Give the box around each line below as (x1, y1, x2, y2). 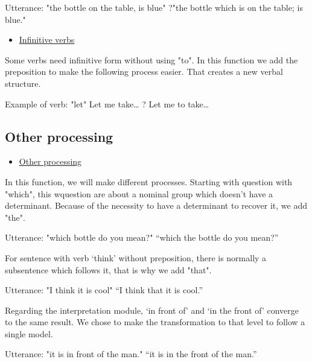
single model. (5, 327, 53, 340)
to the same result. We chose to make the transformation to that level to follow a (5, 316, 305, 328)
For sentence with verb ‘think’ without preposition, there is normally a (5, 251, 267, 264)
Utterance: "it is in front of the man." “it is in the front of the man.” (5, 348, 257, 360)
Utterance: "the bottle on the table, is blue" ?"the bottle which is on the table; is (5, 1, 303, 13)
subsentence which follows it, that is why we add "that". (5, 263, 212, 276)
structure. (5, 77, 41, 89)
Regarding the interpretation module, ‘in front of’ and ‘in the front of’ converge (5, 303, 299, 316)
